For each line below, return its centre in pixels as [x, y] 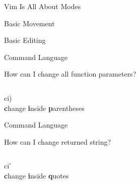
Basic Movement [29, 23]
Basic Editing [25, 40]
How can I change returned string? [58, 141]
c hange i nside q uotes [37, 175]
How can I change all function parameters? [70, 74]
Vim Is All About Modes [43, 6]
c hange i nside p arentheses [44, 108]
